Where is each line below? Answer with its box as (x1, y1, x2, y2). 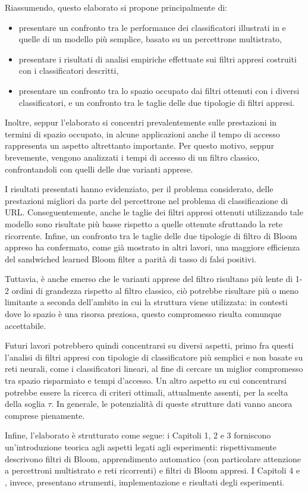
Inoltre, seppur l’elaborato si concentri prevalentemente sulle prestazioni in (5, 116, 277, 129)
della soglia (5, 397, 45, 410)
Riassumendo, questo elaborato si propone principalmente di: (5, 1, 227, 13)
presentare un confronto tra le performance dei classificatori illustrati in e (18, 21, 286, 33)
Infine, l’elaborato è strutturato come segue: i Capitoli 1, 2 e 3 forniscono (5, 429, 271, 441)
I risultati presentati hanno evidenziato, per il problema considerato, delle (5, 183, 274, 195)
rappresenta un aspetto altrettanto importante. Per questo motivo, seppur (5, 139, 275, 152)
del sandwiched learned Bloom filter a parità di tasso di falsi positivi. (5, 252, 257, 265)
